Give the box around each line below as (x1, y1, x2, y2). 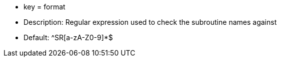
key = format (23, 2, 65, 11)
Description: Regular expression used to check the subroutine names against (23, 18, 277, 26)
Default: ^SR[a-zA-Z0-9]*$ (23, 33, 113, 42)
